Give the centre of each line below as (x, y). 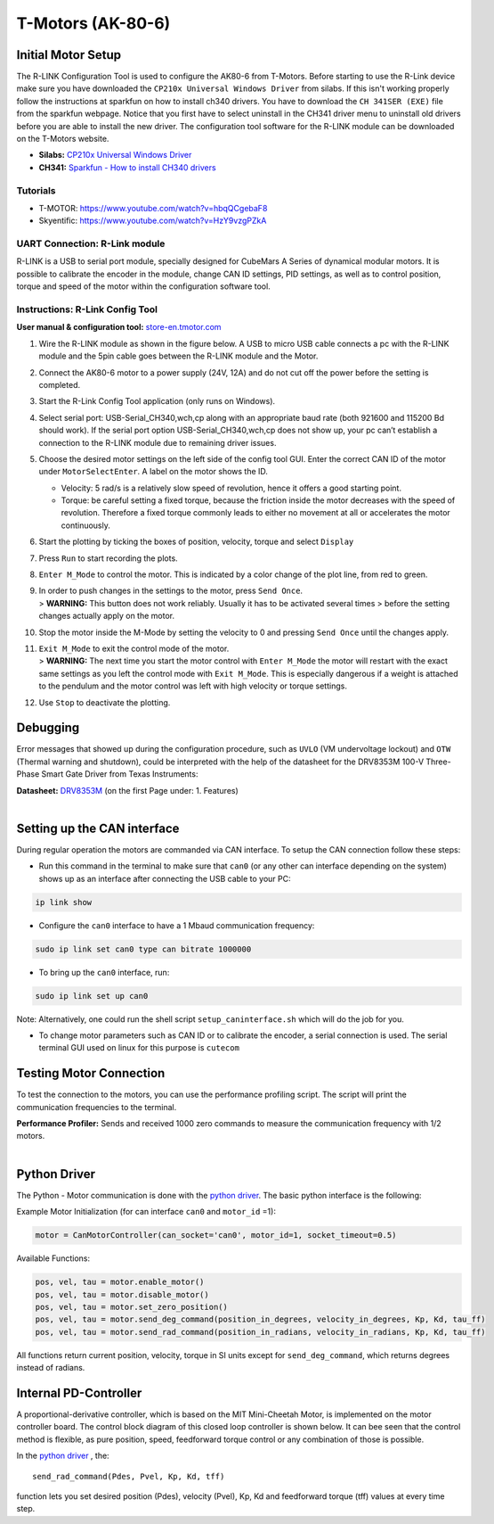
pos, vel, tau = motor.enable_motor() (120, 1282)
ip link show (64, 902)
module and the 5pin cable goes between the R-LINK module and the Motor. (178, 356)
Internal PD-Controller (79, 1392)
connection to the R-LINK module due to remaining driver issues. (158, 442)
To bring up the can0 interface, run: (104, 972)
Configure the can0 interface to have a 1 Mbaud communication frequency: (177, 925)
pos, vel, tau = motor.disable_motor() (122, 1294)
